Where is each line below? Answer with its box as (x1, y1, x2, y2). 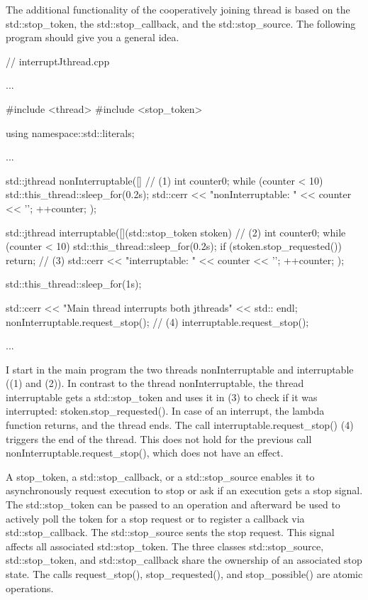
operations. (6, 580, 54, 595)
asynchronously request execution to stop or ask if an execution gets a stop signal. (6, 483, 363, 498)
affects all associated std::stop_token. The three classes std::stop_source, (6, 538, 324, 553)
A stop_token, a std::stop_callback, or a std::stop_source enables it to (6, 469, 315, 484)
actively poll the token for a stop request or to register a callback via (6, 511, 305, 525)
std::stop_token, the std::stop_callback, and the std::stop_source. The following (6, 16, 356, 31)
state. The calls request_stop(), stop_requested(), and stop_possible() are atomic (6, 567, 363, 581)
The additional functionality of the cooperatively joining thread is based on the (6, 2, 350, 16)
